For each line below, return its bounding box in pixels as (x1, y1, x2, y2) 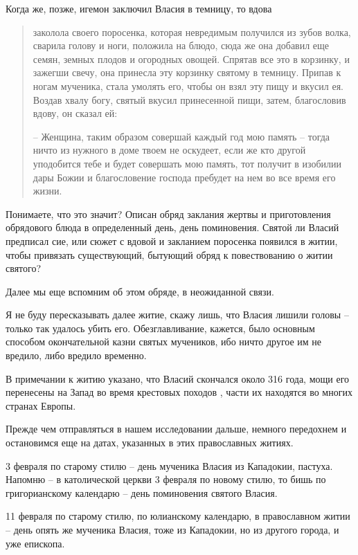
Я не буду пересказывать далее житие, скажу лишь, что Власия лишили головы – (6, 307, 349, 322)
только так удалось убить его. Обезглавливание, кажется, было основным (6, 320, 315, 335)
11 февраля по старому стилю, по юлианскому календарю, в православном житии (6, 509, 350, 523)
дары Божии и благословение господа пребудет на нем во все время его (33, 170, 336, 184)
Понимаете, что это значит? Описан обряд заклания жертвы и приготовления (6, 206, 331, 221)
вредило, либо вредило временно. (6, 348, 147, 363)
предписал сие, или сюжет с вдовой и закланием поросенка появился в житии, (6, 233, 338, 248)
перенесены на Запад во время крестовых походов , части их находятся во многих (6, 385, 352, 399)
